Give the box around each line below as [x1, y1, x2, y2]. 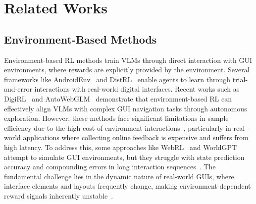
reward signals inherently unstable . [4, 190, 113, 201]
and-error [4, 84, 32, 94]
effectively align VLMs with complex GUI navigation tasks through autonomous [4, 103, 247, 113]
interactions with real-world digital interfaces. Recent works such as [34, 84, 240, 94]
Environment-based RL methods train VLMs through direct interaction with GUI [4, 54, 253, 65]
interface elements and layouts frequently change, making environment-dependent [4, 181, 251, 191]
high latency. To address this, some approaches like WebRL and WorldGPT [4, 142, 237, 152]
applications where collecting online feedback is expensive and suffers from [23, 132, 249, 143]
